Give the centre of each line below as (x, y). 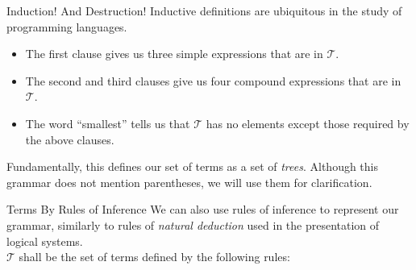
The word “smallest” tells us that (108, 123)
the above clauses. (70, 139)
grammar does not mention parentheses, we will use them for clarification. (189, 182)
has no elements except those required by (308, 123)
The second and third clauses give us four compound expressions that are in (213, 80)
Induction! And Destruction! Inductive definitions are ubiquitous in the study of (204, 10)
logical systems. (45, 241)
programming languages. (67, 26)
